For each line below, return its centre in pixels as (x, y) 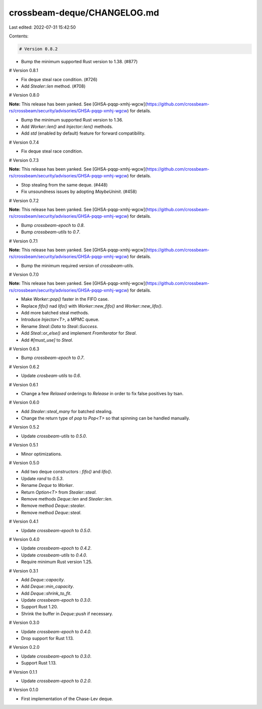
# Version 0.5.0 (24, 463)
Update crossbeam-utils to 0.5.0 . (54, 436)
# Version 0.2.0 (24, 647)
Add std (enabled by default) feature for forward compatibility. (83, 133)
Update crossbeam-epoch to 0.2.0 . (56, 681)
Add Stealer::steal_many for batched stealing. (67, 411)
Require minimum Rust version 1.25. (57, 562)
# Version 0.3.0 (24, 623)
